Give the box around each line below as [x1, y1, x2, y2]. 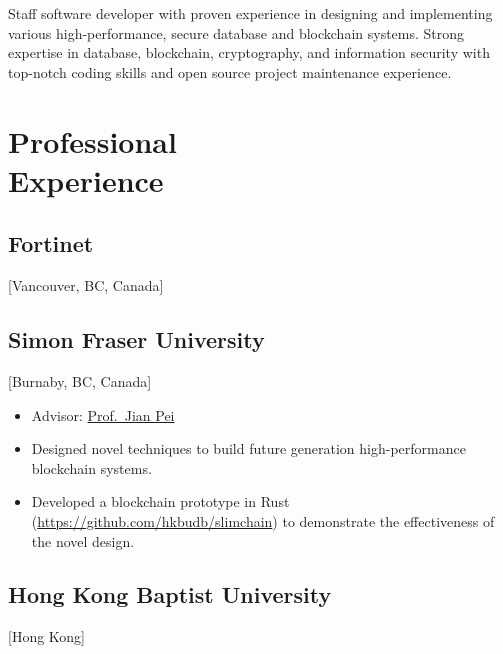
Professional [8, 120, 177, 161]
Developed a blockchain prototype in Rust [31, 491, 290, 512]
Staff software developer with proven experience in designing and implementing [8, 3, 493, 23]
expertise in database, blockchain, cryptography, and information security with [8, 42, 490, 63]
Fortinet [8, 228, 94, 259]
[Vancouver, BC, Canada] [8, 275, 164, 296]
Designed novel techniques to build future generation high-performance [31, 438, 466, 459]
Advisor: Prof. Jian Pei [31, 404, 175, 425]
